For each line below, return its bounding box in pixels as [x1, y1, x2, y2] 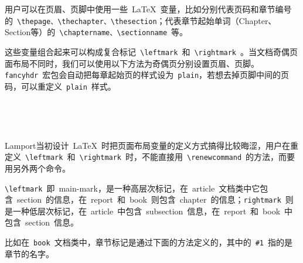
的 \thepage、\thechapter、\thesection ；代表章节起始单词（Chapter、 [5, 14, 277, 26]
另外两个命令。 [12, 162, 70, 174]
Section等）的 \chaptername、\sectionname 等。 [5, 26, 188, 38]
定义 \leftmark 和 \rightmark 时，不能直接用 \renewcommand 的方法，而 [5, 151, 287, 163]
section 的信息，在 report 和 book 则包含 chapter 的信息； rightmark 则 [16, 193, 294, 206]
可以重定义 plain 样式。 [21, 80, 116, 92]
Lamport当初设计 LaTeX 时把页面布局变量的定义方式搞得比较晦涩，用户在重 [5, 139, 298, 151]
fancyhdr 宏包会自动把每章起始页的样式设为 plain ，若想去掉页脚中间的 [5, 69, 281, 81]
